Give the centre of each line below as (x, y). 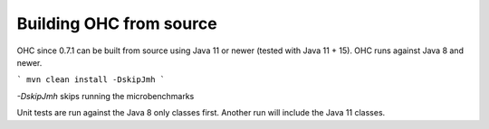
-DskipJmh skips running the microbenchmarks (105, 96)
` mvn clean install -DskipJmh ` (91, 80)
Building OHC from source (117, 23)
